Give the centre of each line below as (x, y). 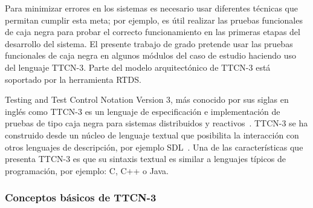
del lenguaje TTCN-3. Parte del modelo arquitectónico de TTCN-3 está (138, 67)
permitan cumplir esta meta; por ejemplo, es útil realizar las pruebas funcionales (154, 20)
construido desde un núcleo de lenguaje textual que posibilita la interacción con (152, 135)
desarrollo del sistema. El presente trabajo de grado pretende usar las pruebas (149, 43)
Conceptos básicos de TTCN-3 (81, 197)
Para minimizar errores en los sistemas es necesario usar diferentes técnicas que (151, 8)
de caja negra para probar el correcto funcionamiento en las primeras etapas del (153, 32)
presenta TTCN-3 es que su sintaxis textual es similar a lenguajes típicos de (146, 159)
